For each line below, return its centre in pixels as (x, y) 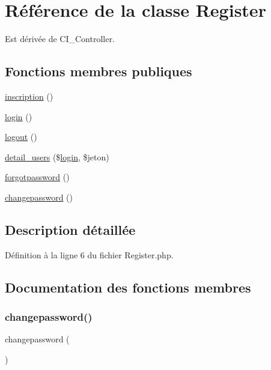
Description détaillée (70, 229)
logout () (21, 137)
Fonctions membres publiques (99, 71)
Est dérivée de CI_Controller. (60, 39)
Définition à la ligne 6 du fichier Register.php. (89, 254)
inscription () (29, 96)
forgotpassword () (37, 177)
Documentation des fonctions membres (128, 287)
